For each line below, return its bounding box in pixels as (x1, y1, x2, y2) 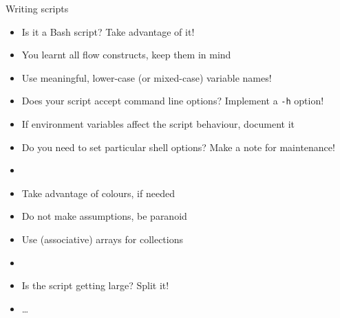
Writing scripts (6, 1, 69, 15)
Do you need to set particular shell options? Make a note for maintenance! (21, 139, 335, 154)
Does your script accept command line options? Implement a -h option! (21, 93, 324, 108)
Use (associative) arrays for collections (21, 232, 183, 246)
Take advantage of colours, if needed (21, 185, 175, 200)
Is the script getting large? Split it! (21, 278, 169, 293)
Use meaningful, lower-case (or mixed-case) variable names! (21, 70, 272, 84)
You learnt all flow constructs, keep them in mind (21, 47, 231, 62)
